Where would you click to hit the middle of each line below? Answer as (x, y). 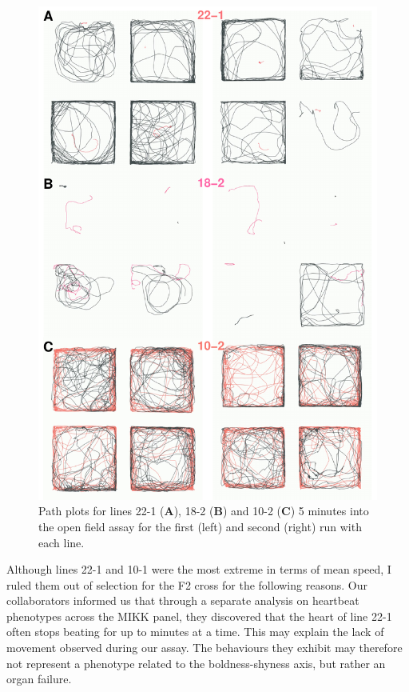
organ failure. (39, 679)
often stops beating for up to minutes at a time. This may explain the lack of (195, 632)
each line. (62, 542)
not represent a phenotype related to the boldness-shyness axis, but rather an (196, 663)
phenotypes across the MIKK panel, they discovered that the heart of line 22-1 (199, 616)
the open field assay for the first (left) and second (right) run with (200, 526)
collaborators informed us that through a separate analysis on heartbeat (183, 600)
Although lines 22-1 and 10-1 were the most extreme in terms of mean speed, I (199, 569)
